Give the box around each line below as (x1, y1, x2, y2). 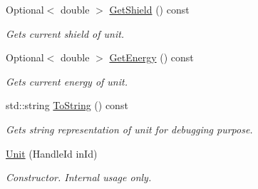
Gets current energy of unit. (6, 73, 128, 88)
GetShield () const (109, 2, 190, 16)
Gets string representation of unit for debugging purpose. (6, 121, 253, 136)
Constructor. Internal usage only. (6, 170, 152, 185)
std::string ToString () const (6, 98, 128, 113)
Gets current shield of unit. (6, 26, 125, 41)
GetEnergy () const (109, 50, 194, 65)
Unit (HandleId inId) (6, 145, 98, 160)
